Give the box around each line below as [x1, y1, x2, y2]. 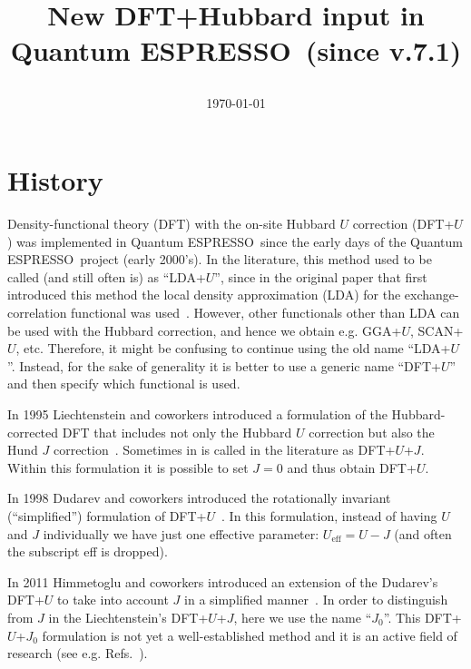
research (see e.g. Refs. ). [7, 644, 148, 663]
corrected [7, 422, 59, 441]
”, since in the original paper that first [214, 267, 427, 286]
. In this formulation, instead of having [221, 507, 437, 525]
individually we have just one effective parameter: [43, 524, 319, 543]
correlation [7, 303, 67, 322]
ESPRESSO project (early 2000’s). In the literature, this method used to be [7, 250, 432, 269]
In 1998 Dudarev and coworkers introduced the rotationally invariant [7, 488, 391, 507]
